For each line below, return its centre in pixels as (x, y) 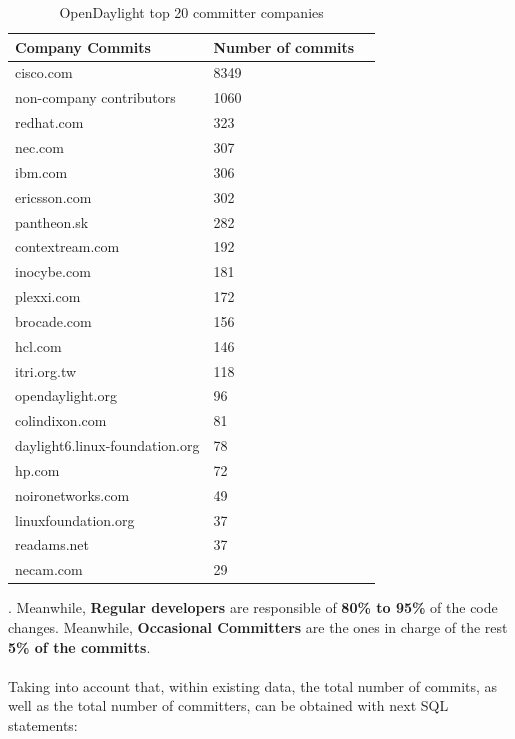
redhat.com (49, 122)
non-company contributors (95, 97)
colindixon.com (61, 420)
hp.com (37, 469)
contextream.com (67, 246)
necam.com (49, 569)
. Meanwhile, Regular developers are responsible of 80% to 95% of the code (253, 607)
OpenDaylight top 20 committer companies (191, 12)
